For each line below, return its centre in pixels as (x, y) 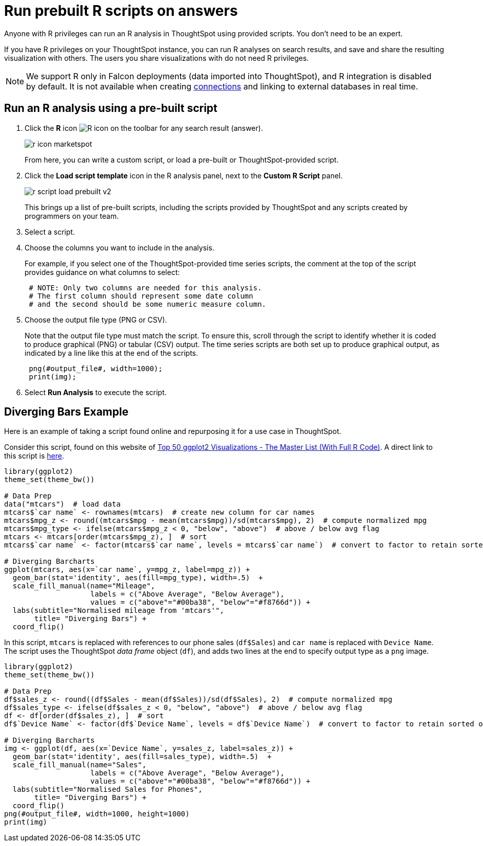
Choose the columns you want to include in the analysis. (119, 247)
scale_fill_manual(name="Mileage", (84, 586)
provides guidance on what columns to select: (102, 272)
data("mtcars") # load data (62, 504)
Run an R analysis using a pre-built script (111, 108)
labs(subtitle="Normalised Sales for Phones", (107, 790)
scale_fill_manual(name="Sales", (80, 765)
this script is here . (34, 456)
